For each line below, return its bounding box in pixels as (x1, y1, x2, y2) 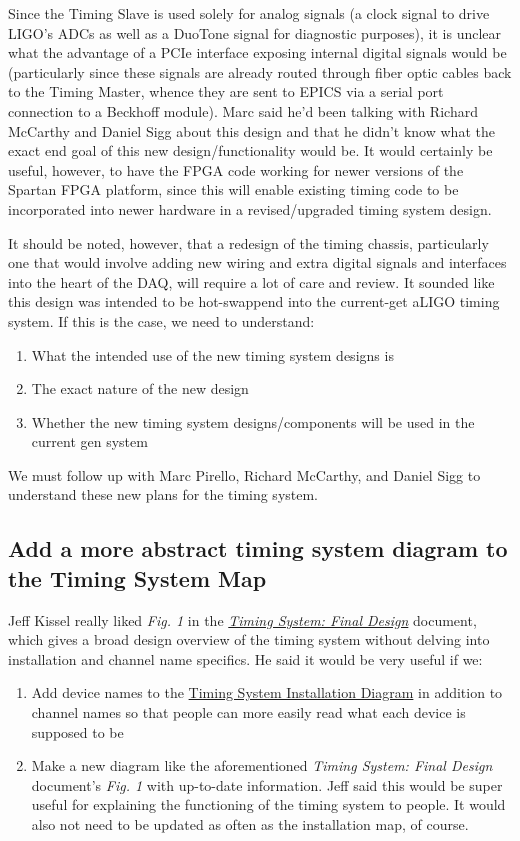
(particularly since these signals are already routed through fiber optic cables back (8, 61, 512, 82)
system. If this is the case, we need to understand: (8, 310, 315, 331)
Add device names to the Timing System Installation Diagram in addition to (31, 682, 503, 703)
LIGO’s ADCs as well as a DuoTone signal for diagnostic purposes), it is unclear (8, 22, 502, 43)
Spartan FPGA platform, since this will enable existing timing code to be (8, 179, 459, 200)
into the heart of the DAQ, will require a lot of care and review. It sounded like (8, 271, 495, 292)
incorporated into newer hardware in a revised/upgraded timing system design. (8, 198, 492, 219)
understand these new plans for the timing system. (8, 484, 319, 505)
